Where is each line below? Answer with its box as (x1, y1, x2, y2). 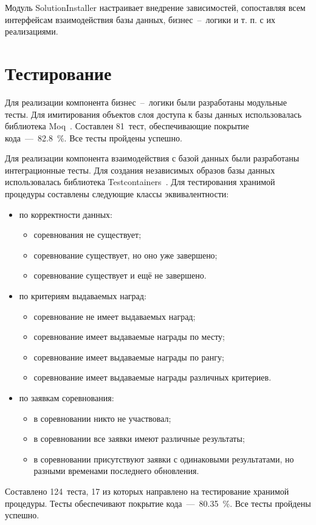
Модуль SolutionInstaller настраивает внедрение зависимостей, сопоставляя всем (5, 1, 306, 13)
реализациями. (5, 25, 58, 38)
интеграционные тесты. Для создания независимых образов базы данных (5, 163, 275, 176)
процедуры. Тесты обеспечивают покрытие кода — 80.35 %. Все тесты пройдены (5, 496, 311, 509)
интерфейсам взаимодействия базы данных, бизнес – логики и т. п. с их (5, 13, 275, 25)
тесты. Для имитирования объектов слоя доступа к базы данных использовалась (5, 107, 302, 120)
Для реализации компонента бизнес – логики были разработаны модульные (5, 95, 287, 108)
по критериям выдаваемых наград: (19, 290, 146, 302)
